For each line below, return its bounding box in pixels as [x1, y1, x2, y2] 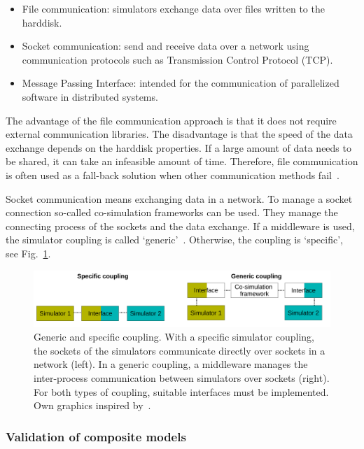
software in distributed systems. [22, 89, 158, 104]
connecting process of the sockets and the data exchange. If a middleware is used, [6, 218, 355, 233]
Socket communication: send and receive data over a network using [22, 38, 309, 53]
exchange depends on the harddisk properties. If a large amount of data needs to [6, 140, 351, 155]
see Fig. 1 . [6, 245, 51, 260]
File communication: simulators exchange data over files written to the [22, 1, 325, 15]
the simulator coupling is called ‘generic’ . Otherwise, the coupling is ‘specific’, [6, 232, 343, 247]
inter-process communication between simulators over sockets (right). [34, 371, 330, 385]
